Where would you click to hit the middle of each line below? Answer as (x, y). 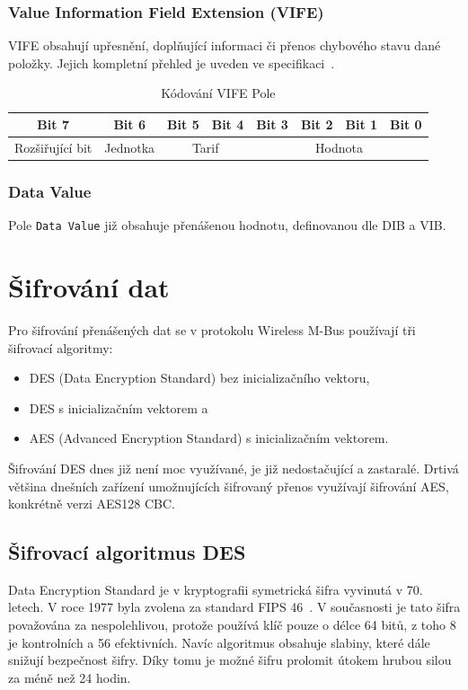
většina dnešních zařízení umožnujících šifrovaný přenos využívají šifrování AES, (229, 486)
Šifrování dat (89, 287)
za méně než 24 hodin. (70, 677)
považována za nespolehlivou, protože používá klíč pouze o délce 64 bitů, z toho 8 (232, 625)
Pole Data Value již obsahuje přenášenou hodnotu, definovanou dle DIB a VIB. (227, 225)
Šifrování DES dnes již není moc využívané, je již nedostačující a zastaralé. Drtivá (234, 468)
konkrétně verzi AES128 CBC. (92, 504)
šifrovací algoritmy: (61, 347)
